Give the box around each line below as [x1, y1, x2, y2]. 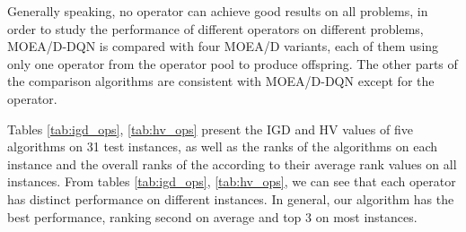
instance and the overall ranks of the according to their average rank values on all [7, 154, 457, 173]
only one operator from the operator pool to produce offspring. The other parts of [7, 54, 458, 73]
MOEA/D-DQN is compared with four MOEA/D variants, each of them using [7, 37, 439, 56]
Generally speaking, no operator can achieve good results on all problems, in [7, 2, 428, 20]
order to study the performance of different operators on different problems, [7, 19, 424, 38]
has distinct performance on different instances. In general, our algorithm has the [7, 189, 454, 208]
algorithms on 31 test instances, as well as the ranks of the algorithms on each [7, 137, 438, 156]
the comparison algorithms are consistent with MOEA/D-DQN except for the [7, 72, 435, 90]
